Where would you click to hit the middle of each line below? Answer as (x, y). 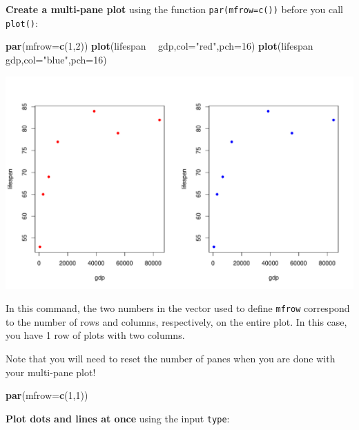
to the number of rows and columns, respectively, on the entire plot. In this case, (176, 321)
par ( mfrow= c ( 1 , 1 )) (47, 395)
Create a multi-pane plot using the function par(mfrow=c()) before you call (174, 9)
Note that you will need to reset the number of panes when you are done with (171, 359)
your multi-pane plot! (51, 372)
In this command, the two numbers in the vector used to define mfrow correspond (178, 308)
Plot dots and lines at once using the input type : (118, 418)
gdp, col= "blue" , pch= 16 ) (56, 59)
